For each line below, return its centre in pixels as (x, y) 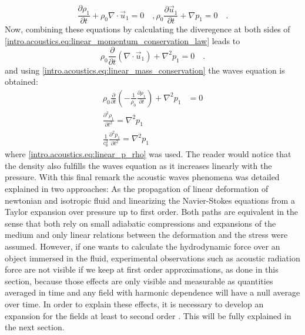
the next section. (35, 327)
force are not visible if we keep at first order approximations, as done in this (142, 269)
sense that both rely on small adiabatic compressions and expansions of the (140, 223)
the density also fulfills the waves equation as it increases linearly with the (138, 165)
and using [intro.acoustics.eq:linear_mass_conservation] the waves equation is (145, 70)
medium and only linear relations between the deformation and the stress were (146, 235)
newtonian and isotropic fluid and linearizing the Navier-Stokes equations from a (150, 200)
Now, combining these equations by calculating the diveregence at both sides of (148, 29)
